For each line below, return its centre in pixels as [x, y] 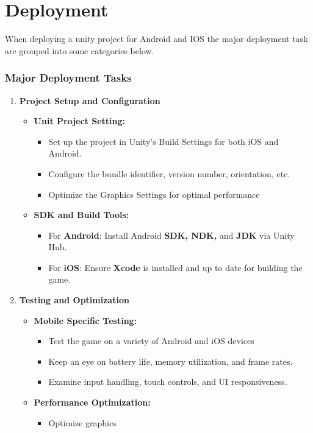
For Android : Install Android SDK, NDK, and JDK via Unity [171, 235]
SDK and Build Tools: [81, 215]
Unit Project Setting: [79, 121]
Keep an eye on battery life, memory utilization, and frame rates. [171, 361]
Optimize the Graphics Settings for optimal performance [154, 194]
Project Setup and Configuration [90, 100]
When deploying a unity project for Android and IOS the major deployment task [156, 39]
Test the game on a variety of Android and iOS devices [151, 341]
